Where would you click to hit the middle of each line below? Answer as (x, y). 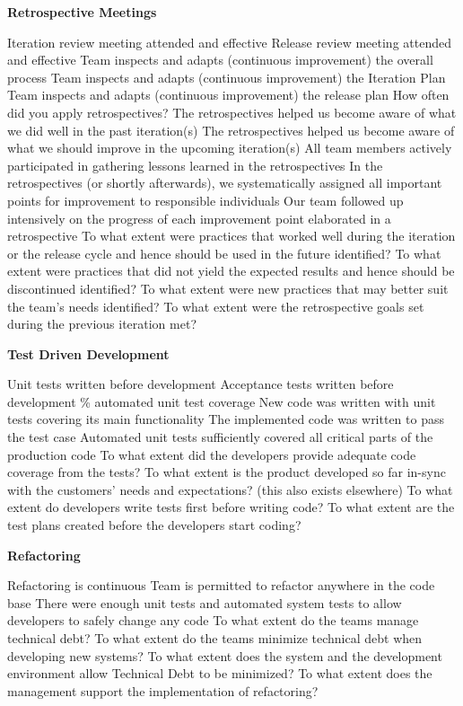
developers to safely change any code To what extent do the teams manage (213, 620)
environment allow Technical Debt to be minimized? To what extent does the (220, 673)
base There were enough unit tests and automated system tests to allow (205, 602)
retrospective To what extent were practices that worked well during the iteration (231, 236)
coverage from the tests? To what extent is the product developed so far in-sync (227, 472)
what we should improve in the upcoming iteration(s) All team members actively (230, 148)
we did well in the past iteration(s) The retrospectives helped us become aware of (231, 130)
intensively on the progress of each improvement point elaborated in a (199, 218)
